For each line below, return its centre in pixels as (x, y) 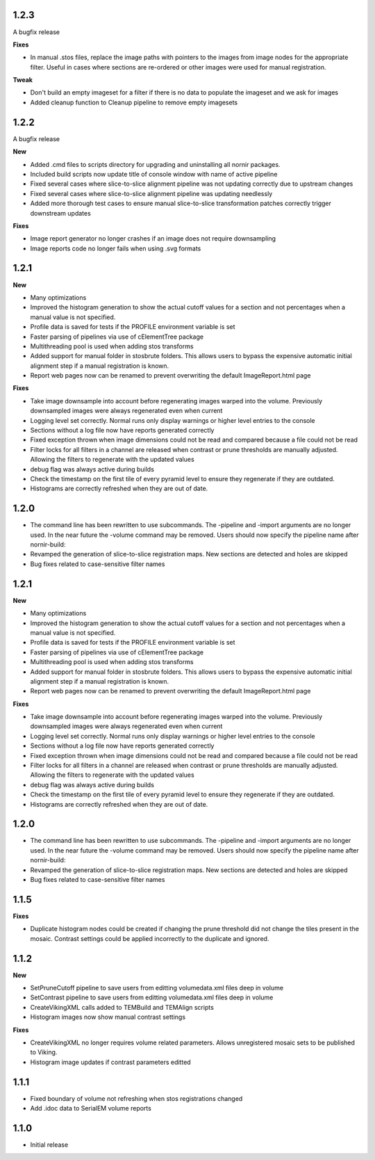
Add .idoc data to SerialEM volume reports (91, 1109)
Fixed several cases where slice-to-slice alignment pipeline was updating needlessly (151, 193)
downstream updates (61, 213)
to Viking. (44, 1052)
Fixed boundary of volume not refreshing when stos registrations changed (136, 1098)
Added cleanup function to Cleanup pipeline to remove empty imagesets (134, 102)
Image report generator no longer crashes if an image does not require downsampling (153, 239)
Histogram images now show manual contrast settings (108, 1017)
